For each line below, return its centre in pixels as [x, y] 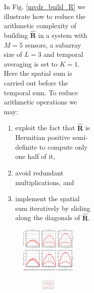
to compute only [63, 146]
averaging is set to [31, 63]
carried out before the [36, 82]
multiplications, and [45, 182]
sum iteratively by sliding [53, 208]
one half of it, [35, 156]
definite [26, 146]
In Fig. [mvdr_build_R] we [45, 6]
